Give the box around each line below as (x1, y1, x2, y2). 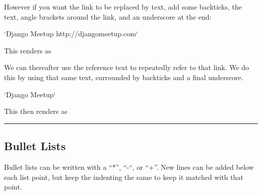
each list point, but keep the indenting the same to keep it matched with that (4, 171, 243, 182)
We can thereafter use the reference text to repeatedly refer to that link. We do (4, 62, 249, 73)
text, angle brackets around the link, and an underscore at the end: (4, 11, 212, 22)
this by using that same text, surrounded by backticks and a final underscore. (4, 72, 243, 82)
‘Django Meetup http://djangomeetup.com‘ (4, 28, 138, 39)
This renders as (4, 45, 51, 55)
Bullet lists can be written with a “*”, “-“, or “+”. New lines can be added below (4, 161, 254, 172)
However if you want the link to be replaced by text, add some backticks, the (4, 2, 242, 12)
